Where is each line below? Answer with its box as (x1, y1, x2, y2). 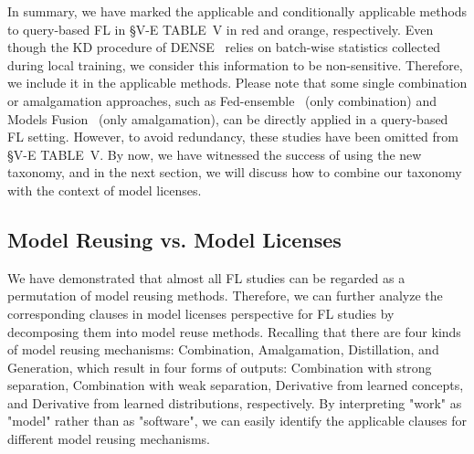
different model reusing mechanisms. (7, 429, 210, 449)
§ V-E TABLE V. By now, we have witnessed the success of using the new (7, 144, 422, 164)
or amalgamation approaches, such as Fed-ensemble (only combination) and (7, 90, 437, 110)
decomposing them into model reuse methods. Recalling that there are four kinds (7, 322, 461, 341)
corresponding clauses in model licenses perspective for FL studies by (7, 303, 395, 322)
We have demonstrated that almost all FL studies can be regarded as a (7, 268, 406, 287)
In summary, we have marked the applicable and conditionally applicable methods (7, 2, 468, 20)
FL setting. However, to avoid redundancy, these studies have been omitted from (7, 127, 458, 146)
